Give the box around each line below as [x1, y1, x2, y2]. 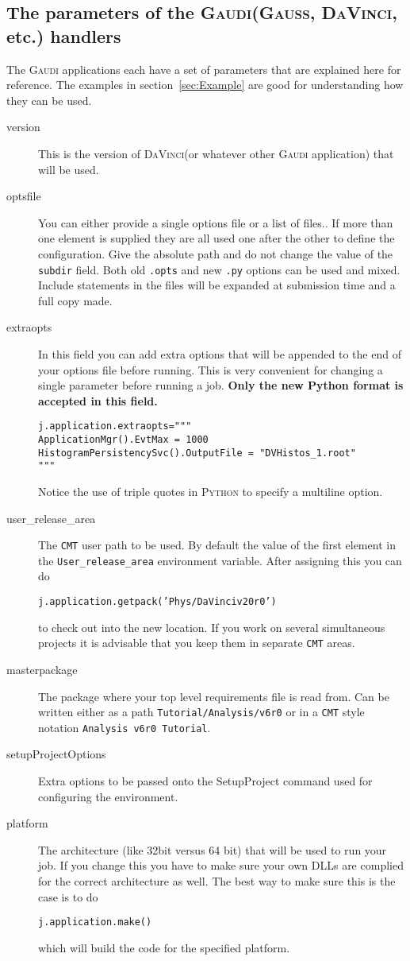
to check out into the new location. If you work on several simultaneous [38, 618, 385, 635]
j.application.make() [38, 916, 152, 928]
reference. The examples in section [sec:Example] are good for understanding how [6, 76, 404, 93]
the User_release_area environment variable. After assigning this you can [38, 552, 402, 568]
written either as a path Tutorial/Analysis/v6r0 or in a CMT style [38, 703, 365, 720]
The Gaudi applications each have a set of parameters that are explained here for [6, 60, 401, 77]
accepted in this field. [38, 392, 158, 409]
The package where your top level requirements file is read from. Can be [38, 688, 389, 704]
